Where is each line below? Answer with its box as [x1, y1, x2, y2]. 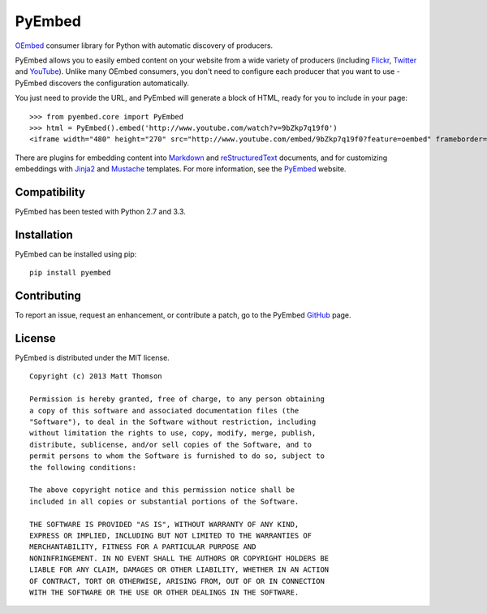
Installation [15, 227, 73, 241]
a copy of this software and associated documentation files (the [29, 406, 300, 415]
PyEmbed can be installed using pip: [15, 249, 137, 259]
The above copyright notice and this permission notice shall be [29, 486, 295, 495]
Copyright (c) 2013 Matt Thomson [29, 372, 162, 381]
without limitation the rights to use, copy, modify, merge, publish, [29, 429, 317, 438]
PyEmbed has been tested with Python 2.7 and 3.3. [15, 206, 186, 216]
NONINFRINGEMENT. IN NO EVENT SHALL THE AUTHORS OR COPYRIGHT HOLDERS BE [29, 553, 330, 563]
